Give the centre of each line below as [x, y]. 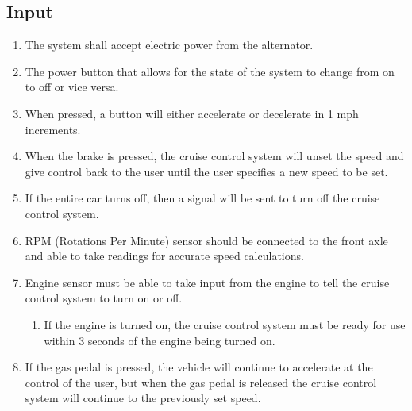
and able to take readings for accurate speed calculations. [164, 256]
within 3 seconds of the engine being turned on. [160, 340]
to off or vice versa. [72, 87]
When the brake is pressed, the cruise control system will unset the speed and [214, 156]
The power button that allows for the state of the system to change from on [210, 71]
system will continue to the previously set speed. [143, 398]
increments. [53, 129]
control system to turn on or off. [104, 298]
